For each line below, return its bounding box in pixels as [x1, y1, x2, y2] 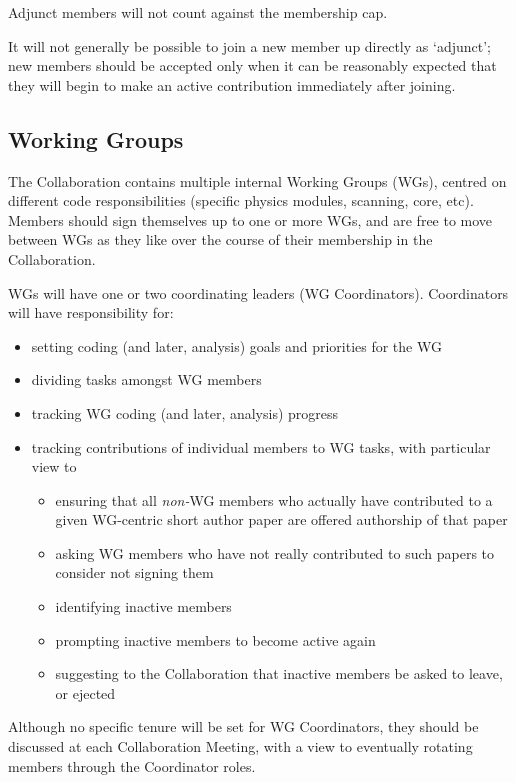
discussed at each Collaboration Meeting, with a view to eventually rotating [8, 736, 473, 757]
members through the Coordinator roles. [8, 755, 256, 776]
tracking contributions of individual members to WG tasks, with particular [31, 436, 491, 457]
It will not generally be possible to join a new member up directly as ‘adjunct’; [8, 35, 491, 56]
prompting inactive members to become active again [55, 629, 376, 650]
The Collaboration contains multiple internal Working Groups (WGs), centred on [8, 170, 507, 191]
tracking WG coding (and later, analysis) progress [31, 402, 339, 423]
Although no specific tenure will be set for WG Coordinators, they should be [8, 716, 479, 737]
